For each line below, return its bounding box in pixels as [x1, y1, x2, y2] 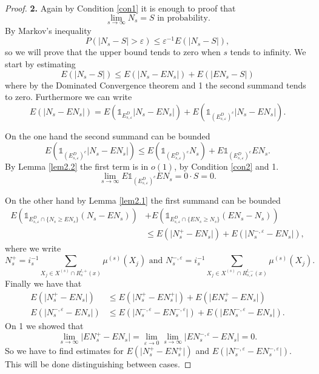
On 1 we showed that [5, 319, 84, 332]
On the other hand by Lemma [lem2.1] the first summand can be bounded [5, 193, 281, 206]
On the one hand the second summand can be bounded [5, 129, 210, 142]
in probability [157, 13, 208, 22]
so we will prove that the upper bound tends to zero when [5, 45, 221, 58]
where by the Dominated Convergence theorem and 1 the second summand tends [5, 78, 306, 91]
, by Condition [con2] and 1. [174, 160, 279, 173]
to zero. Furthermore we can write [5, 90, 132, 103]
